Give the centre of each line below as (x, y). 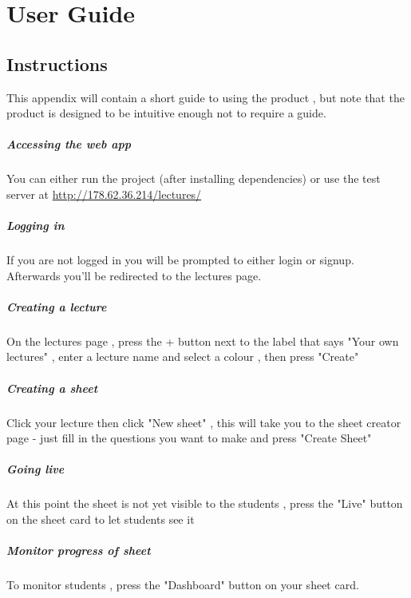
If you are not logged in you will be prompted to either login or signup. (180, 260)
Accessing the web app (69, 144)
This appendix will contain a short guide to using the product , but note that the (205, 97)
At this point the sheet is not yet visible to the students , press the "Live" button (205, 503)
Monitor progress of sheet (79, 550)
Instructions (57, 63)
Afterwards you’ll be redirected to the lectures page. (134, 275)
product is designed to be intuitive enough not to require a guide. (166, 113)
